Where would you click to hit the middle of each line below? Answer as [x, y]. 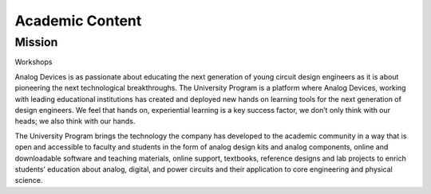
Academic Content [78, 21]
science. [29, 180]
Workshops [34, 62]
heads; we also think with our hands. [75, 121]
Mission [36, 42]
